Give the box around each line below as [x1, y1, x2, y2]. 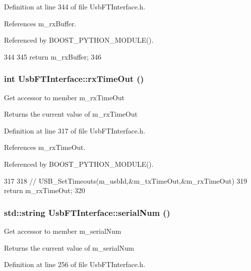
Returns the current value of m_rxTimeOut [4, 109, 138, 119]
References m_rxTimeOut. [4, 142, 86, 152]
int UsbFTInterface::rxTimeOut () [4, 72, 144, 85]
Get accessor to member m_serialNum [4, 225, 122, 236]
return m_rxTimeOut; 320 [4, 185, 85, 196]
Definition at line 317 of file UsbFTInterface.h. [4, 125, 145, 135]
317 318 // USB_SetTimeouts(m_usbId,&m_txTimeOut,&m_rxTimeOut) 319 [4, 175, 248, 186]
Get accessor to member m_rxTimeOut [4, 92, 125, 102]
